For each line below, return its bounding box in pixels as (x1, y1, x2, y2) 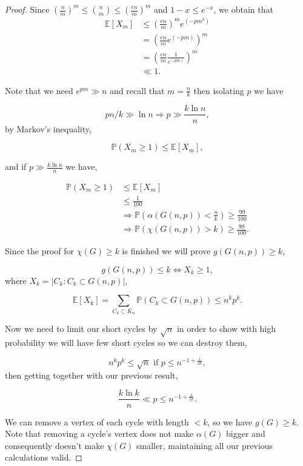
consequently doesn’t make (5, 439, 104, 451)
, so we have (207, 415, 253, 428)
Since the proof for (5, 245, 75, 257)
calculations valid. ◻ (5, 451, 82, 464)
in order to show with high (176, 322, 276, 335)
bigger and (226, 427, 265, 440)
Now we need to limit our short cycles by (5, 322, 158, 335)
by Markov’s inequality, (5, 122, 92, 135)
